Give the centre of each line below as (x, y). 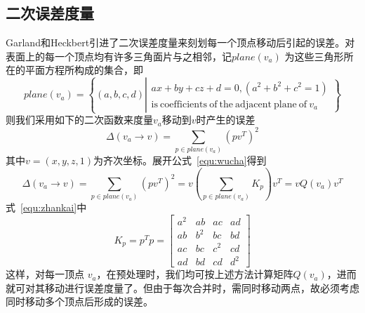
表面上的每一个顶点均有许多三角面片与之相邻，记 (119, 56)
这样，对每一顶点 (45, 274)
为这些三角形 (314, 56)
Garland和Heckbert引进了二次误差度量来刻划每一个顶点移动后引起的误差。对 (180, 42)
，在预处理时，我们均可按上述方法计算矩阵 (195, 274)
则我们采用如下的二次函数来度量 (79, 120)
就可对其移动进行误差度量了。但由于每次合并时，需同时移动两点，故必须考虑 (182, 287)
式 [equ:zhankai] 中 (46, 207)
